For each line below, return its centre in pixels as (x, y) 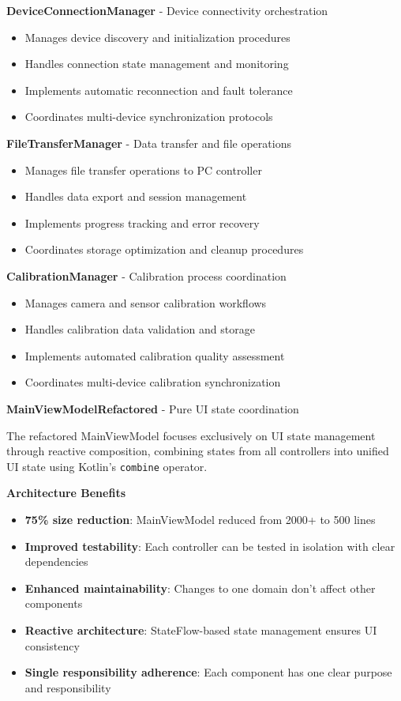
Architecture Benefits (66, 493)
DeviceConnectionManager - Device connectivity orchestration (167, 10)
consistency (52, 645)
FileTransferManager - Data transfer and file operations (149, 143)
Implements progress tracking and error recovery (142, 222)
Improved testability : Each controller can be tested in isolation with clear (210, 546)
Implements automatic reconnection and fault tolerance (159, 90)
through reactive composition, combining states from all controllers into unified (198, 451)
